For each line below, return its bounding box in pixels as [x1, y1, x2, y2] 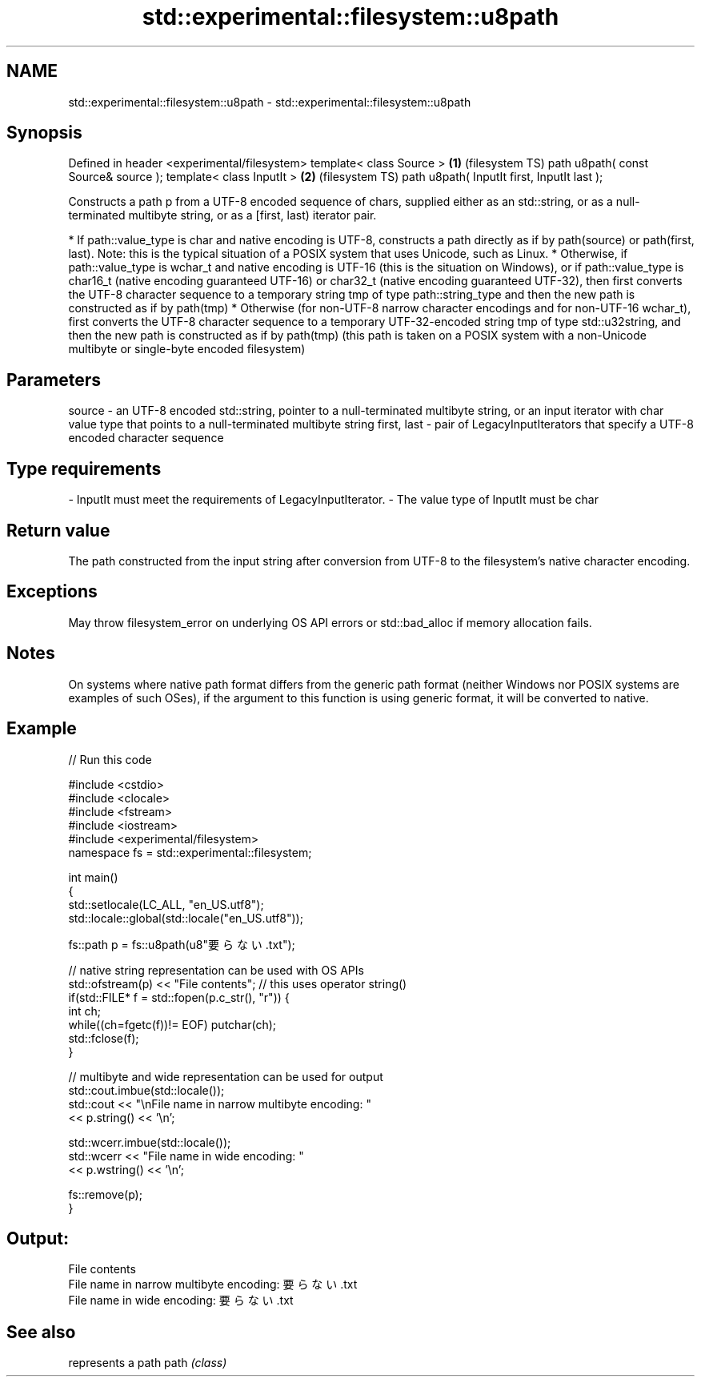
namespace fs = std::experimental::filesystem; [68, 845, 312, 859]
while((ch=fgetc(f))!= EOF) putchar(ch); [68, 1017, 277, 1031]
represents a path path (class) [68, 1356, 227, 1370]
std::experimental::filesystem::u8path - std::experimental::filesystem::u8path [68, 94, 471, 109]
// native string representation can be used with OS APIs [68, 963, 364, 977]
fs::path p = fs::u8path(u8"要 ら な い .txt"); [68, 937, 295, 951]
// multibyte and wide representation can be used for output [68, 1069, 383, 1083]
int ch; [68, 1003, 102, 1018]
